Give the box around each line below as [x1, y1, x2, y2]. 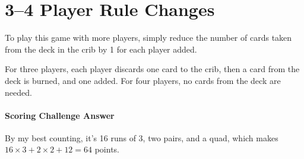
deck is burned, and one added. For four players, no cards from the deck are [5, 74, 281, 86]
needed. [5, 86, 32, 98]
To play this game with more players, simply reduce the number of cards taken [5, 31, 292, 44]
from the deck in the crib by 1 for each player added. [5, 43, 197, 55]
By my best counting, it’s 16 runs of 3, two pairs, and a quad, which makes [5, 131, 278, 144]
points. [94, 143, 120, 155]
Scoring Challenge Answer [5, 109, 115, 121]
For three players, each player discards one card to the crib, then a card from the [5, 63, 300, 75]
